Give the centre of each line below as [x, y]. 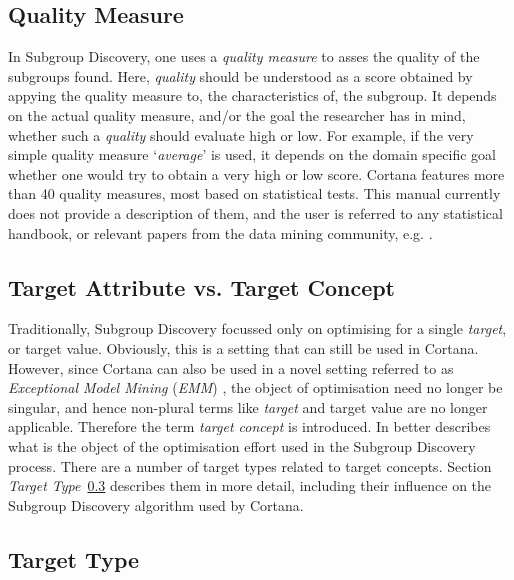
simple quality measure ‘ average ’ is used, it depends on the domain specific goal [252, 154]
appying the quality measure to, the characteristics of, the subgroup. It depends [252, 95]
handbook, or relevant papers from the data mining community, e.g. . [220, 232]
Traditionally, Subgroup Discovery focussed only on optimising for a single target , [257, 328]
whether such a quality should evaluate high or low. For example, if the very [241, 134]
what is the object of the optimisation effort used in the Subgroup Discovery [242, 445]
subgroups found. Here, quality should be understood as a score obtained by [240, 75]
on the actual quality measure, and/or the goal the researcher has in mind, [237, 114]
